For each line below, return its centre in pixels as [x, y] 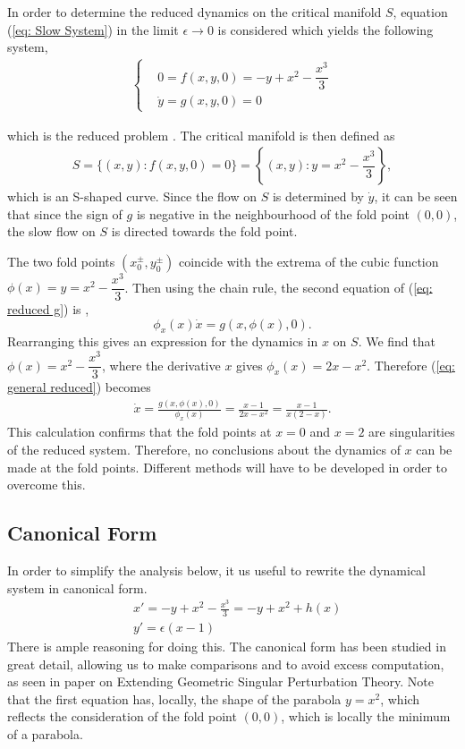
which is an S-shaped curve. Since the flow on [132, 196]
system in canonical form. [77, 587]
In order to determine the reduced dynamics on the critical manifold [194, 12]
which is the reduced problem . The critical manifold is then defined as [201, 135]
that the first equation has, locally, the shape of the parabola [174, 698]
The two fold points [61, 261]
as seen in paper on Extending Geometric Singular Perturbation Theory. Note [220, 681]
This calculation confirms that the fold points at [139, 432]
